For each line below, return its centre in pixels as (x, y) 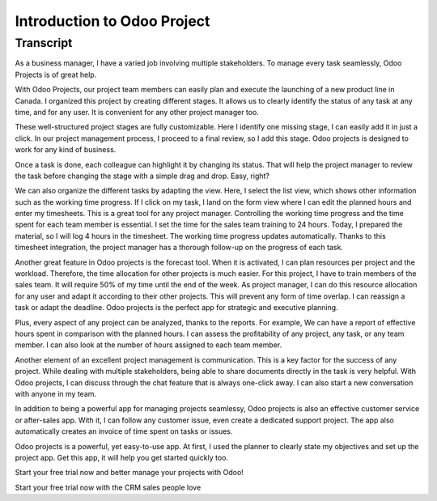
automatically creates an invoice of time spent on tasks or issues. (124, 431)
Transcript (44, 43)
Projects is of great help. (56, 74)
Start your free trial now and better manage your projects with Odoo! (129, 473)
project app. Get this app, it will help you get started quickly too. (121, 457)
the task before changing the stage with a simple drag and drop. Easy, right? (142, 176)
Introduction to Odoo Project (112, 21)
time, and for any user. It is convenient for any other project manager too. (137, 112)
